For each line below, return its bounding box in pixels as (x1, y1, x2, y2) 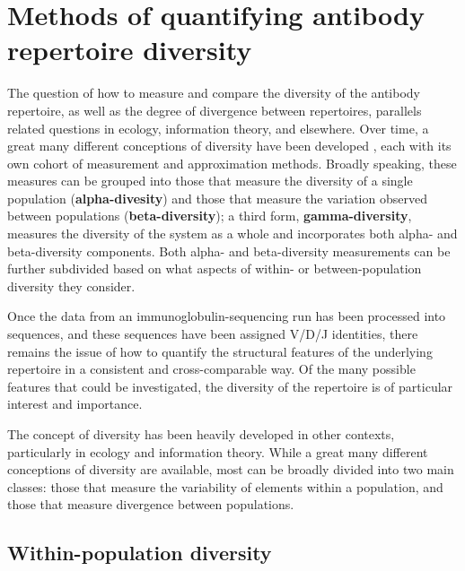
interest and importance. (7, 394, 143, 413)
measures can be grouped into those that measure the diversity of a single (7, 171, 413, 190)
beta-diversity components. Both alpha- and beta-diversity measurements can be (7, 241, 451, 260)
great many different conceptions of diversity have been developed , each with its (7, 136, 452, 155)
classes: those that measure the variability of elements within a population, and (7, 477, 443, 496)
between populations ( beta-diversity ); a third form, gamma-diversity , (7, 206, 412, 225)
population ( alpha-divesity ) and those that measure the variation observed (7, 188, 427, 207)
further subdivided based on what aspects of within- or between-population (7, 259, 422, 278)
